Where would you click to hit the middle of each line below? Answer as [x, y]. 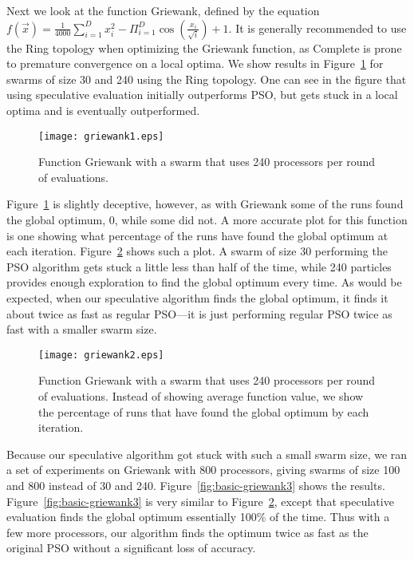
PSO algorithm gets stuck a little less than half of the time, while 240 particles [199, 266]
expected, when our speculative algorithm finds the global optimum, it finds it [197, 297]
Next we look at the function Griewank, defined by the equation [163, 10]
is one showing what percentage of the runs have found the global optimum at [197, 235]
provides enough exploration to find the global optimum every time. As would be [204, 282]
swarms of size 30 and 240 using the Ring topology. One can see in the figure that [207, 79]
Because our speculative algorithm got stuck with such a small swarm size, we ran [207, 454]
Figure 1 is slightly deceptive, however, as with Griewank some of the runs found [205, 204]
